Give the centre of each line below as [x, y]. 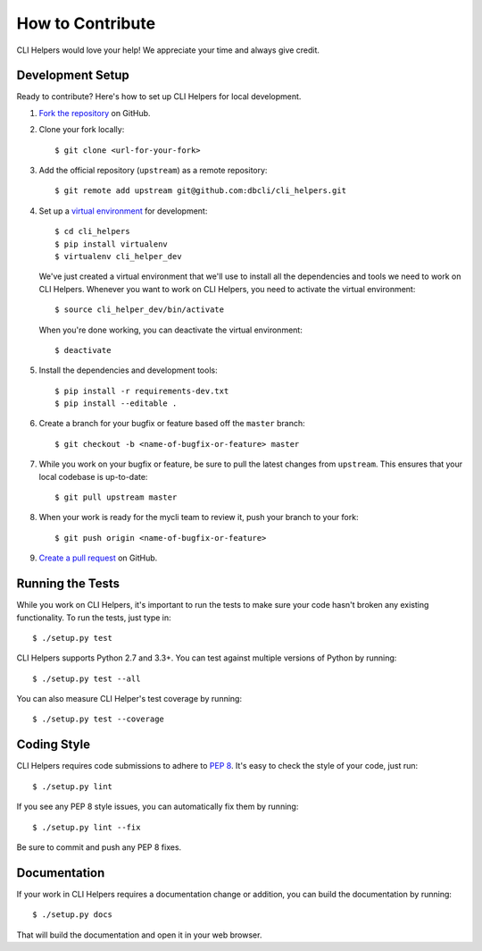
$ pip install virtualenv [112, 244]
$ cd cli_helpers [92, 231]
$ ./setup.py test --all [87, 678]
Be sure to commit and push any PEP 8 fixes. [99, 847]
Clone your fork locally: [82, 130]
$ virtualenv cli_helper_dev [118, 256]
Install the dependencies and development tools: [128, 370]
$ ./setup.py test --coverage [99, 719]
